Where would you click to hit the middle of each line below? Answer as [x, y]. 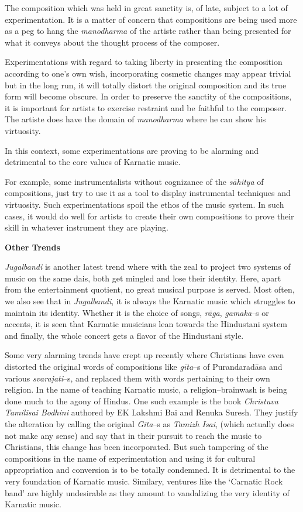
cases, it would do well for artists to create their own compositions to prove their [149, 216]
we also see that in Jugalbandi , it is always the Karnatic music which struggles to [150, 301]
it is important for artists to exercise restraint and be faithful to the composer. [146, 107]
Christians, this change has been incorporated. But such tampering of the [137, 447]
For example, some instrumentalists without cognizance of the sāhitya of [134, 181]
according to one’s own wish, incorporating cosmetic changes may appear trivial [148, 73]
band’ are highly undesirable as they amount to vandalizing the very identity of [147, 492]
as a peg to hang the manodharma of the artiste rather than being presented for [148, 31]
